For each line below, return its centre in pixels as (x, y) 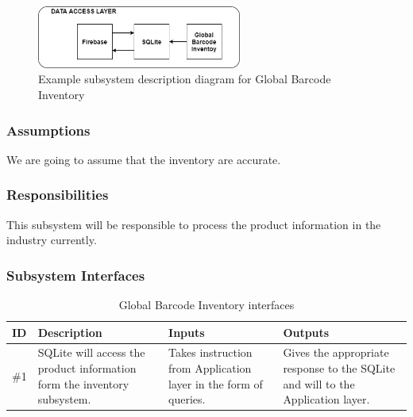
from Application (210, 368)
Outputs (306, 332)
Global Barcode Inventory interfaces (206, 305)
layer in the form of (216, 383)
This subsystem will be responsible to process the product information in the (194, 224)
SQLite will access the (91, 352)
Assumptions (48, 130)
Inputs (187, 332)
